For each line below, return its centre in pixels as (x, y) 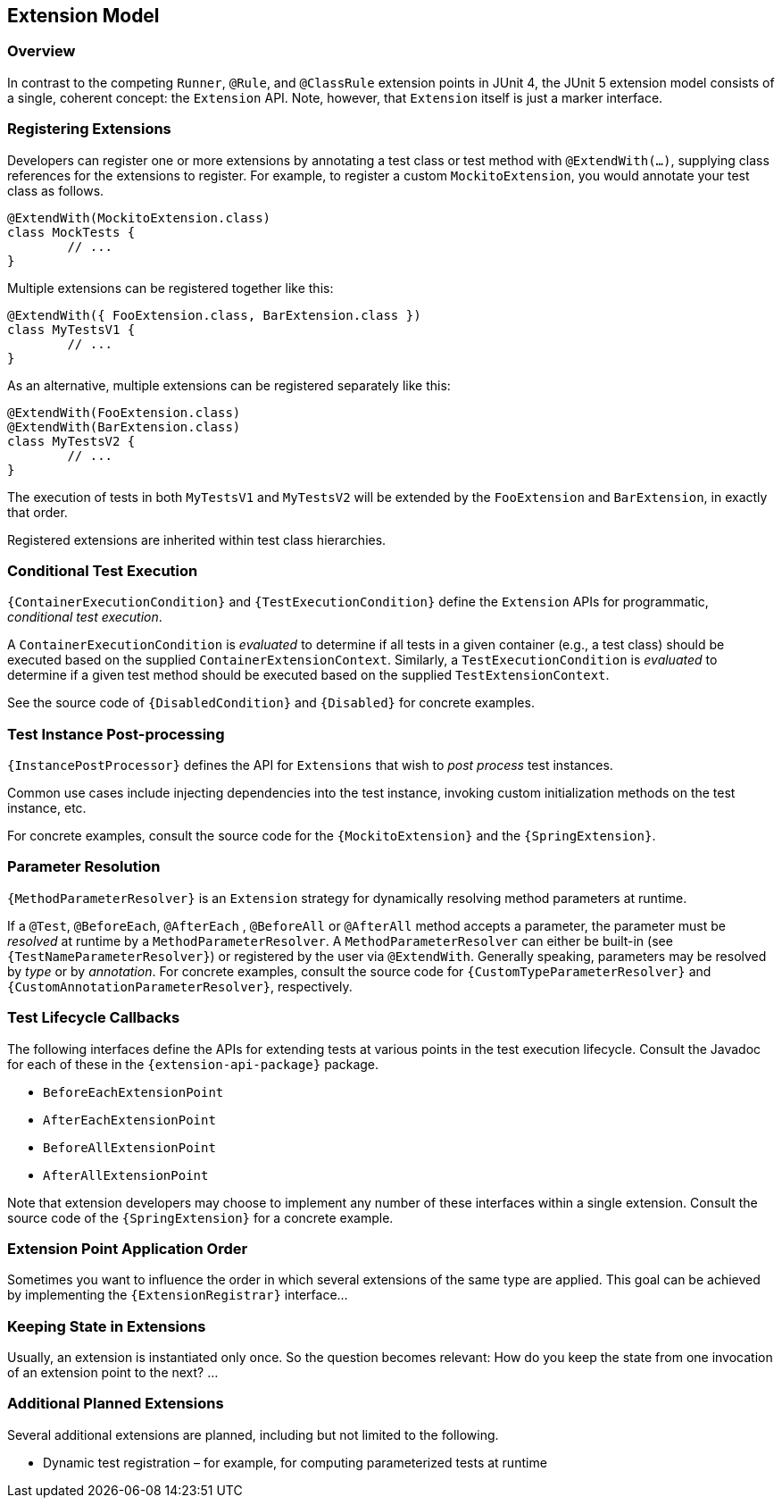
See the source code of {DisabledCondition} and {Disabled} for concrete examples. (271, 703)
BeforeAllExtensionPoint (129, 1147)
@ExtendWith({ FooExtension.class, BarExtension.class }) (214, 315)
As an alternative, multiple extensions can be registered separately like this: (229, 385)
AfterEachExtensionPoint (129, 1120)
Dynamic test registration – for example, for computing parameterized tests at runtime (295, 1462)
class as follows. (56, 190)
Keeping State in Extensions (107, 1326)
